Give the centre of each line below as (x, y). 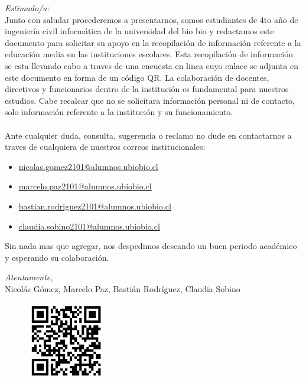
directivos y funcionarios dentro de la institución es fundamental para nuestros (147, 89)
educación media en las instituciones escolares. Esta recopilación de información (149, 54)
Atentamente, (29, 277)
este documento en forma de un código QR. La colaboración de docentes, (137, 77)
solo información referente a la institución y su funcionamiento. (119, 112)
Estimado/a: (27, 8)
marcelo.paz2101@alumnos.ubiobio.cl (85, 186)
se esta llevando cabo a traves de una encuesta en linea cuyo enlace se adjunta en (152, 65)
